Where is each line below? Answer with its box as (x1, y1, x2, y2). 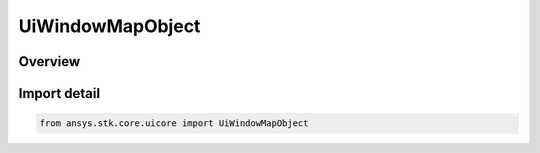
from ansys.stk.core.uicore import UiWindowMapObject (39, 118, 309, 129)
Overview (18, 53, 81, 70)
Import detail (18, 85, 100, 102)
